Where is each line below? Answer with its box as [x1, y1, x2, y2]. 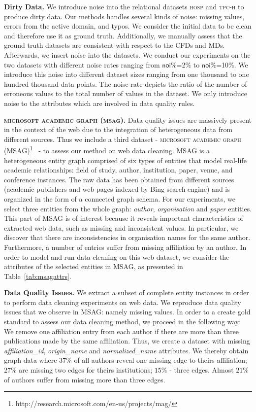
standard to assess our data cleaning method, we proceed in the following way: [4, 316, 241, 327]
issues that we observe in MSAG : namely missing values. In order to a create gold [4, 307, 251, 317]
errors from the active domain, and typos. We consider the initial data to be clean [4, 21, 252, 31]
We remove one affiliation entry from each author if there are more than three [4, 326, 239, 336]
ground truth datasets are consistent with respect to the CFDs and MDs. [4, 40, 225, 50]
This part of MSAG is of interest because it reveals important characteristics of [4, 213, 243, 223]
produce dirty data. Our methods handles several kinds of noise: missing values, [4, 11, 245, 21]
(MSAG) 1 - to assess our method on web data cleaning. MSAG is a [4, 144, 210, 155]
